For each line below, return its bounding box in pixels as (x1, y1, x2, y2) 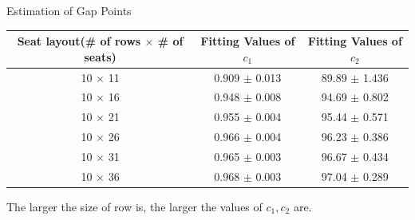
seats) (84, 48, 117, 65)
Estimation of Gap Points (6, 2, 132, 18)
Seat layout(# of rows (17, 33, 141, 49)
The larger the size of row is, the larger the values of (6, 198, 263, 214)
